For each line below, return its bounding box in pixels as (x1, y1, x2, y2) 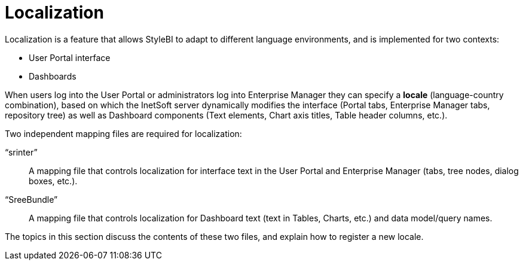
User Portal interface (29, 52, 111, 63)
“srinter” (5, 147, 38, 157)
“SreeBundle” (5, 194, 58, 205)
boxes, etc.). (29, 175, 78, 186)
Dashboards (29, 71, 77, 81)
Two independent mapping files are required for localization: (5, 128, 242, 139)
